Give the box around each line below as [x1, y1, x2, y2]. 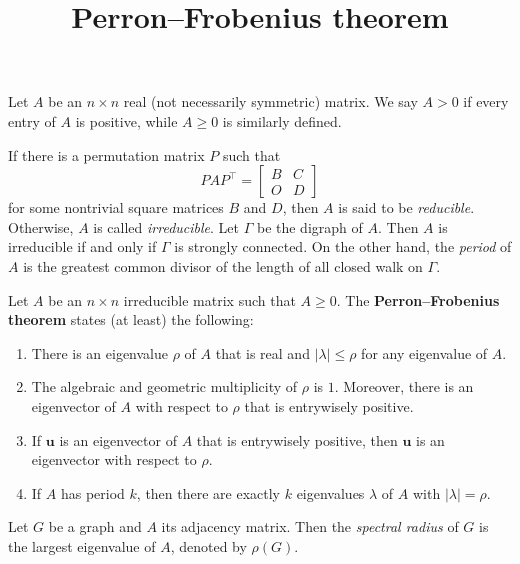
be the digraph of [256, 216, 363, 237]
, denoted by [170, 535, 247, 556]
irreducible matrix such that [123, 289, 296, 310]
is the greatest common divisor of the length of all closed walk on [23, 255, 423, 276]
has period [60, 482, 125, 503]
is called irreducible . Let [93, 216, 239, 237]
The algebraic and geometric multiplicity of [31, 376, 298, 397]
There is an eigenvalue [31, 342, 169, 363]
